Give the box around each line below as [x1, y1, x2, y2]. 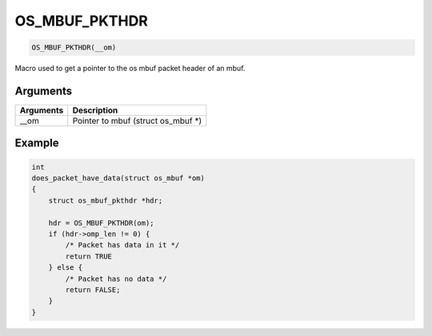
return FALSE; [65, 285, 121, 294]
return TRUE [65, 251, 112, 261]
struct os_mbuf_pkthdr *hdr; [48, 196, 163, 205]
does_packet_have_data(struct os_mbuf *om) [31, 174, 206, 183]
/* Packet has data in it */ [65, 240, 180, 250]
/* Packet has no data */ [65, 274, 167, 283]
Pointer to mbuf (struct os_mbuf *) [72, 116, 202, 127]
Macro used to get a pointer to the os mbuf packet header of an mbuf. [14, 64, 246, 73]
